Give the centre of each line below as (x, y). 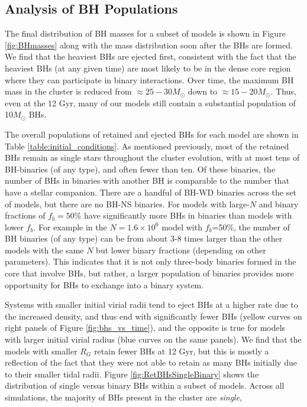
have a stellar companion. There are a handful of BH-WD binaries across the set (151, 192)
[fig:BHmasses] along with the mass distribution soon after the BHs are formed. (149, 45)
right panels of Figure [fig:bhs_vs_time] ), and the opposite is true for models (145, 328)
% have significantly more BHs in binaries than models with (183, 215)
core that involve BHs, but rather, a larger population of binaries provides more (149, 273)
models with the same (44, 250)
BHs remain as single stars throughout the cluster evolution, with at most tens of (152, 157)
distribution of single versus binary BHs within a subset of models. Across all (145, 385)
